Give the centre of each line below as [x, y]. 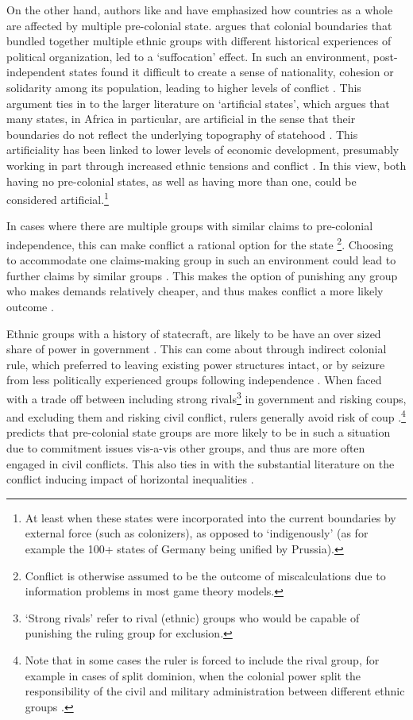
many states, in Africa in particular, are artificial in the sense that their [181, 119]
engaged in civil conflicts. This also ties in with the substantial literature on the [201, 463]
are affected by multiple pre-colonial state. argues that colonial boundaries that [199, 25]
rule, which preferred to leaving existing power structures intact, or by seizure [196, 364]
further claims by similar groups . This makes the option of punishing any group [202, 275]
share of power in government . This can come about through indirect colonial [197, 349]
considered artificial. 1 [58, 198]
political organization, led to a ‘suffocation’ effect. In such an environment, [188, 56]
